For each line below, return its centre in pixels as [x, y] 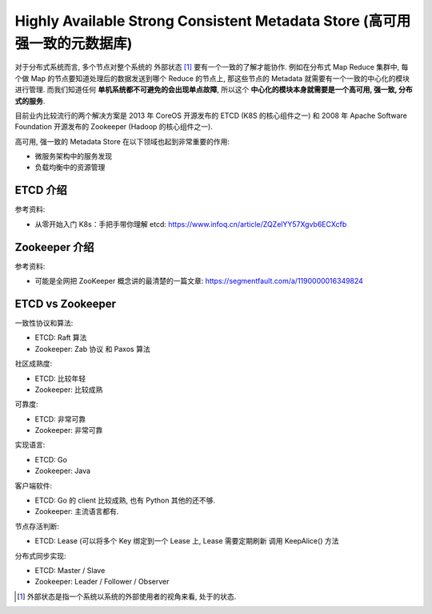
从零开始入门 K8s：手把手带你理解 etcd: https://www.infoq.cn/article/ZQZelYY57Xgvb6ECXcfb [191, 224]
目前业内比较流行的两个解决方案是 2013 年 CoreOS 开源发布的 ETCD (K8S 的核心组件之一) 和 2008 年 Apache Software [211, 115]
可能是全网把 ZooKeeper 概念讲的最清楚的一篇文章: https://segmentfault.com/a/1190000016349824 [199, 281]
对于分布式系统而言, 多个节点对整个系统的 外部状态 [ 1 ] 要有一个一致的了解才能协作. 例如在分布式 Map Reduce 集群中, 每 [212, 67]
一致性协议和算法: [44, 323]
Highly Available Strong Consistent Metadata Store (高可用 [213, 21]
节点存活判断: [37, 526]
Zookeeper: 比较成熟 [69, 390]
